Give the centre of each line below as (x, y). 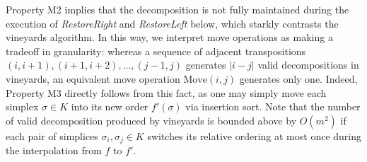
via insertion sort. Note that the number (273, 106)
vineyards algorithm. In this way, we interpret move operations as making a (169, 37)
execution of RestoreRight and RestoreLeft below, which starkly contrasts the (172, 23)
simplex (22, 106)
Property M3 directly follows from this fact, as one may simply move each (166, 92)
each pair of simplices (52, 135)
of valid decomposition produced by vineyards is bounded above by (151, 120)
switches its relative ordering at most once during (255, 135)
